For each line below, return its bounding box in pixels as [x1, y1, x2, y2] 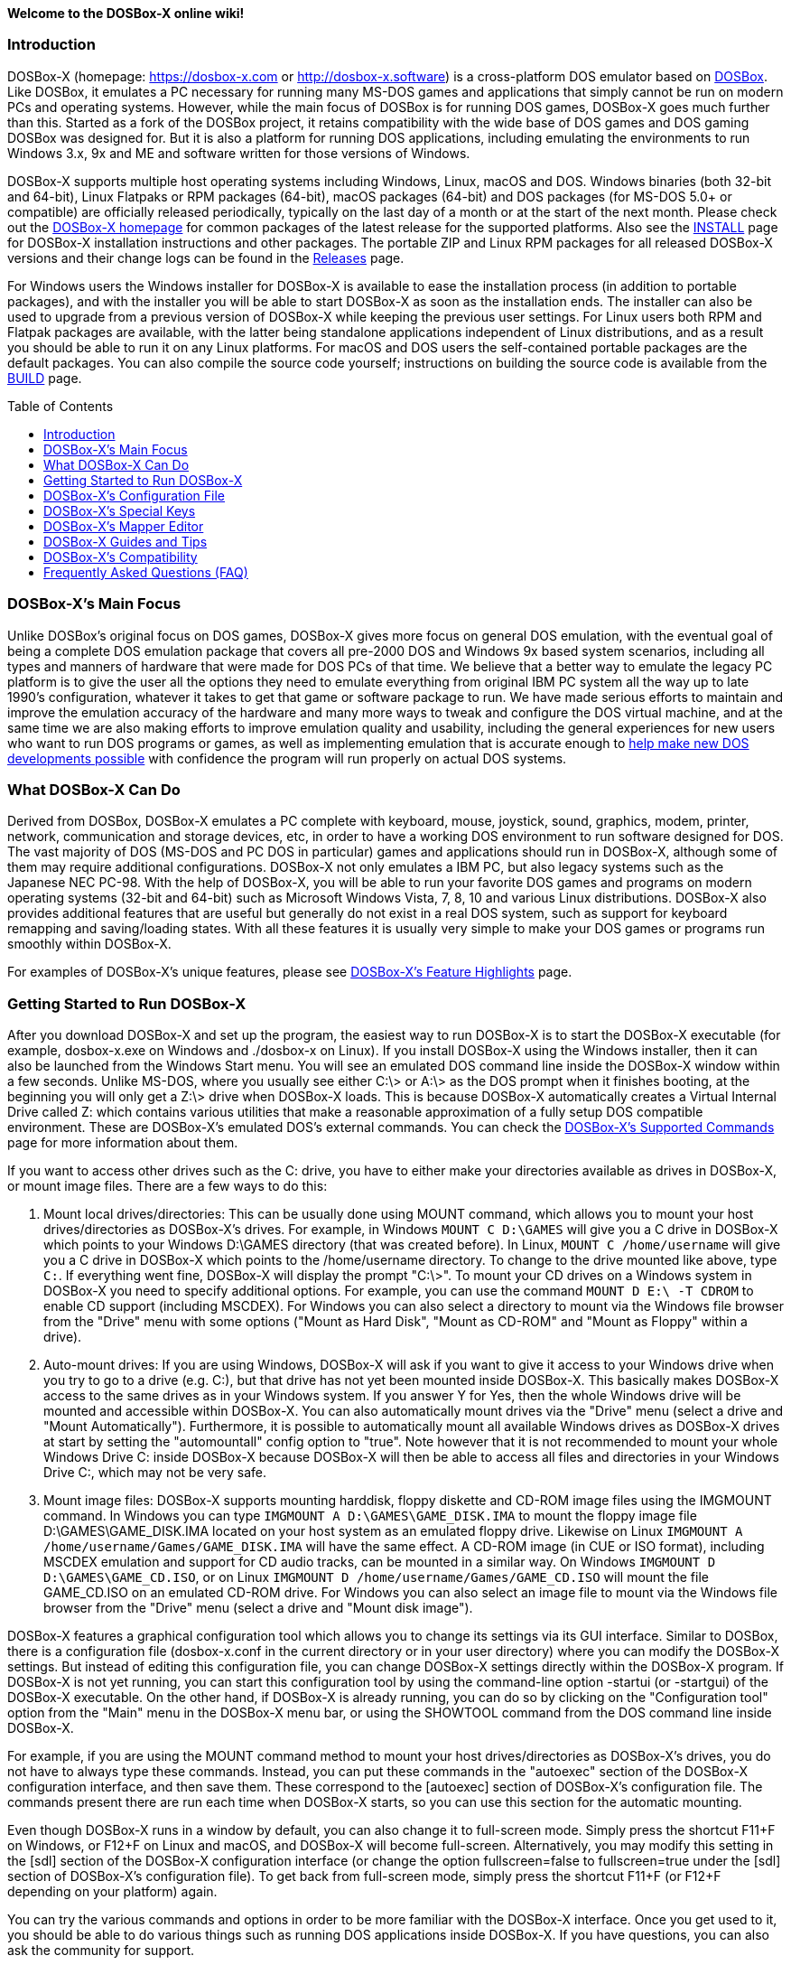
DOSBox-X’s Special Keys [43, 502, 196, 519]
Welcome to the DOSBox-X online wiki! [7, 5, 245, 21]
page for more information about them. [7, 1135, 238, 1150]
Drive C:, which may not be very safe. [43, 1464, 267, 1480]
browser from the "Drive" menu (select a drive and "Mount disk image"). [43, 1600, 473, 1615]
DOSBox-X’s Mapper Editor [43, 518, 204, 534]
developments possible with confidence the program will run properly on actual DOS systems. [7, 750, 567, 766]
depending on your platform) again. [7, 1884, 218, 1899]
